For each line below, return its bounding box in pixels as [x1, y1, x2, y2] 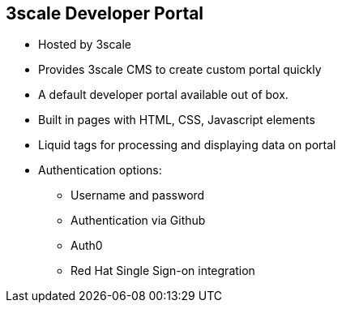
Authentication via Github [71, 213, 206, 228]
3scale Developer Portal [6, 3, 204, 24]
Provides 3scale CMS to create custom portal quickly [38, 62, 322, 77]
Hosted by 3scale [38, 37, 131, 52]
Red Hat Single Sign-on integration [71, 264, 255, 278]
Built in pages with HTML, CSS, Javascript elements [38, 113, 315, 127]
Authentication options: [38, 163, 162, 178]
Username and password [71, 188, 205, 203]
